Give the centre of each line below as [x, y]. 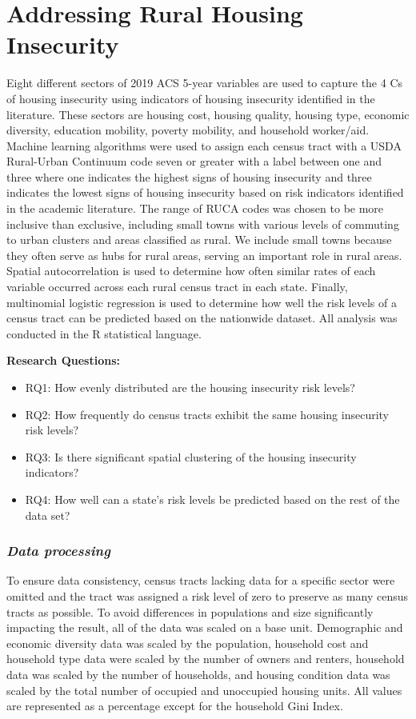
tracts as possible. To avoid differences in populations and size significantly [190, 611]
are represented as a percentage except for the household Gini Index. [175, 706]
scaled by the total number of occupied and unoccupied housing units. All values [204, 690]
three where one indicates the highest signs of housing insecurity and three [189, 176]
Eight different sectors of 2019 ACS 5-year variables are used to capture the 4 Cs [205, 83]
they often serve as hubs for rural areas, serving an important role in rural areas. [204, 255]
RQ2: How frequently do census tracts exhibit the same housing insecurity [207, 414]
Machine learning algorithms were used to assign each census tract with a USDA [204, 145]
